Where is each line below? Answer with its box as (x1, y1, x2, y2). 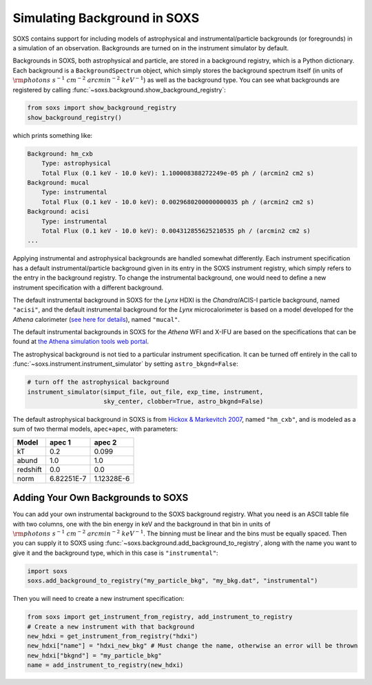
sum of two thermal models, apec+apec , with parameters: (12, 425, 178, 433)
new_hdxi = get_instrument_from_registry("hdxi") (27, 632, 198, 640)
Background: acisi (27, 207, 90, 216)
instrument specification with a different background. (12, 283, 164, 292)
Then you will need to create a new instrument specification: (12, 595, 185, 603)
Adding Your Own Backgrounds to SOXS (12, 492, 189, 504)
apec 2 (94, 438, 117, 447)
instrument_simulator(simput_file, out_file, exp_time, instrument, (27, 388, 264, 396)
